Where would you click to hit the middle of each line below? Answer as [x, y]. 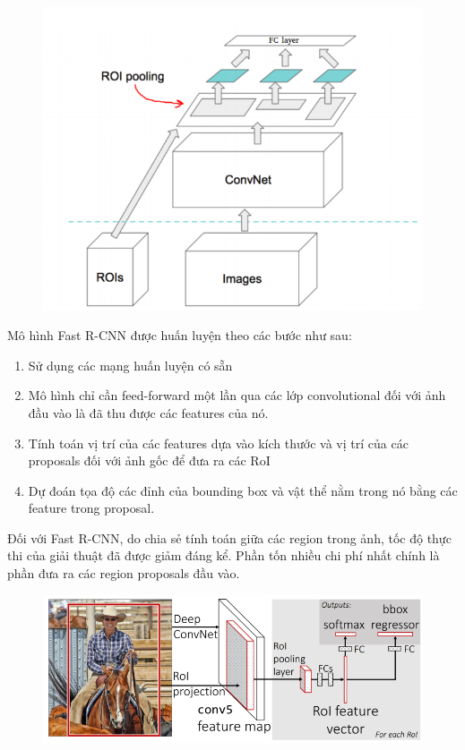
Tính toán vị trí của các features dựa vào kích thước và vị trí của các [218, 443]
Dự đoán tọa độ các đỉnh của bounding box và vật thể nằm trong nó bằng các [243, 490]
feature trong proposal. [91, 508]
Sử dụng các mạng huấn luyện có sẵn [130, 365]
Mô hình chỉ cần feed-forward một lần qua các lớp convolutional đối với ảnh [237, 395]
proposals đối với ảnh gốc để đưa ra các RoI [149, 460]
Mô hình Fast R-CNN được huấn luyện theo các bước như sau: [180, 335]
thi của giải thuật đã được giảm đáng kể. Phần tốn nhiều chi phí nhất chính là [224, 555]
